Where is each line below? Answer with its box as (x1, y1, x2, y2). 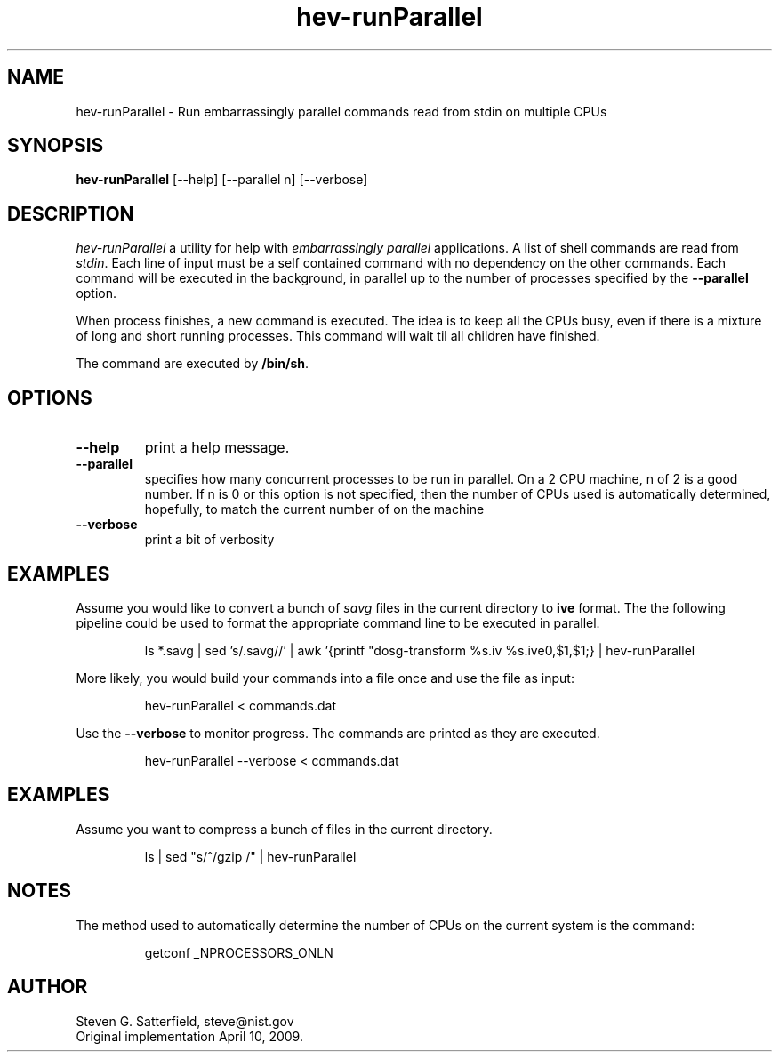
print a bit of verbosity (144, 532, 275, 548)
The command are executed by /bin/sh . (76, 356, 309, 372)
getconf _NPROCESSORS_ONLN (144, 944, 333, 960)
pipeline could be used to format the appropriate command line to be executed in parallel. (76, 614, 600, 630)
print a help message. (144, 438, 290, 457)
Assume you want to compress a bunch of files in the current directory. (76, 821, 493, 837)
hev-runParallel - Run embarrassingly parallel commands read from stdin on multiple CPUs (76, 103, 607, 119)
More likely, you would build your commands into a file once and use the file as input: (76, 670, 574, 686)
